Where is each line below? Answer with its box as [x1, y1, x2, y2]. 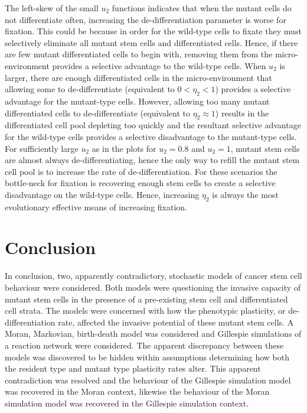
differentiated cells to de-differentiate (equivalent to [5, 106, 190, 119]
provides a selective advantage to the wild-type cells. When [52, 59, 266, 71]
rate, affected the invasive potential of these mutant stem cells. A [58, 316, 294, 328]
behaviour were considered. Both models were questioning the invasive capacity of [5, 281, 301, 294]
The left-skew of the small [5, 2, 99, 14]
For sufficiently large [5, 142, 79, 154]
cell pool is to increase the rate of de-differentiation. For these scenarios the [5, 165, 277, 177]
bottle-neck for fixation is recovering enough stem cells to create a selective [5, 177, 276, 189]
